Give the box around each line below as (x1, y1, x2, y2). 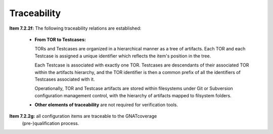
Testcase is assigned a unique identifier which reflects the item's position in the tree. (34, 53, 211, 59)
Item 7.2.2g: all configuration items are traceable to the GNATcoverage (9, 113, 157, 119)
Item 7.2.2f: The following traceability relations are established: (9, 25, 142, 31)
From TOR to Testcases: (34, 36, 86, 42)
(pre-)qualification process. (22, 120, 79, 126)
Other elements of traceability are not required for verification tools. (34, 102, 178, 108)
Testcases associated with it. (34, 76, 95, 82)
